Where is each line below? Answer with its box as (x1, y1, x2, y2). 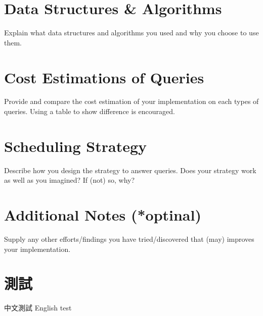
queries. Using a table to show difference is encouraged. (4, 106, 175, 117)
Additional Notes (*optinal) (4, 204, 201, 225)
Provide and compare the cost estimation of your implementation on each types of (4, 96, 259, 107)
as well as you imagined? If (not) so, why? (4, 175, 135, 185)
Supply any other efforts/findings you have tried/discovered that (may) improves (4, 234, 254, 244)
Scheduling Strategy (4, 135, 147, 156)
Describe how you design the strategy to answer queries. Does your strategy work (4, 165, 256, 175)
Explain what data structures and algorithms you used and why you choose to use (4, 27, 259, 38)
